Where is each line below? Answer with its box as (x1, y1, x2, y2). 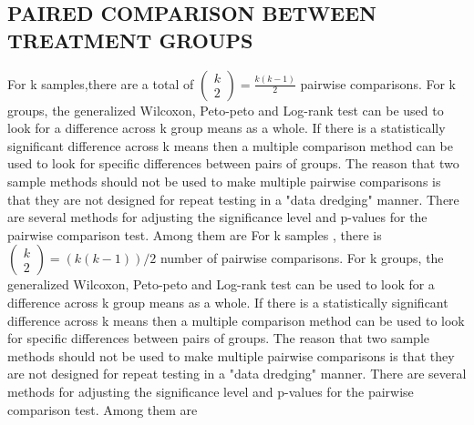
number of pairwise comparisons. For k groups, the (160, 248, 444, 268)
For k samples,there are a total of (7, 74, 194, 93)
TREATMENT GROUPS (7, 25, 253, 54)
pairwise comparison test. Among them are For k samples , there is (7, 225, 382, 244)
